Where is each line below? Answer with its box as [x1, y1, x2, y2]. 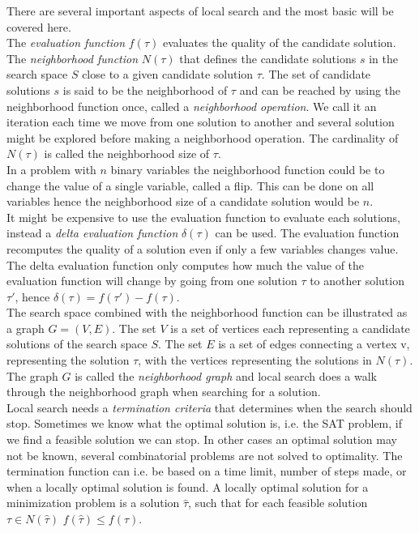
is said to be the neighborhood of [62, 81, 228, 98]
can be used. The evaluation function [215, 224, 400, 241]
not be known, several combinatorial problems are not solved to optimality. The [6, 446, 403, 463]
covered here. [6, 18, 71, 35]
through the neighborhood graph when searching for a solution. [6, 383, 321, 400]
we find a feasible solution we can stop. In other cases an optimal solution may [6, 431, 397, 448]
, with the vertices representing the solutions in [138, 352, 372, 369]
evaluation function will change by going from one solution [6, 272, 297, 289]
